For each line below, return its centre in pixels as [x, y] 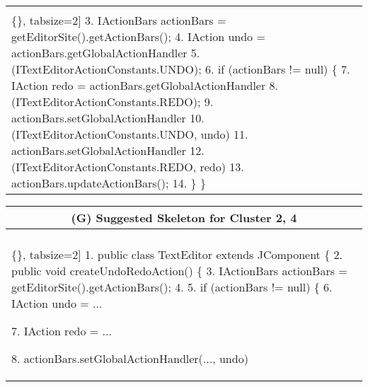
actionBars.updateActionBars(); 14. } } [109, 183]
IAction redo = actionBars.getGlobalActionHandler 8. [145, 85]
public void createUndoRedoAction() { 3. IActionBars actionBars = [179, 271]
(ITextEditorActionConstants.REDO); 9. [113, 102]
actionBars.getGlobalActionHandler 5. [106, 53]
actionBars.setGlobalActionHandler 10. [108, 118]
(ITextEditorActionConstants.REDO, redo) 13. [128, 167]
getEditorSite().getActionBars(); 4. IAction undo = [138, 36]
